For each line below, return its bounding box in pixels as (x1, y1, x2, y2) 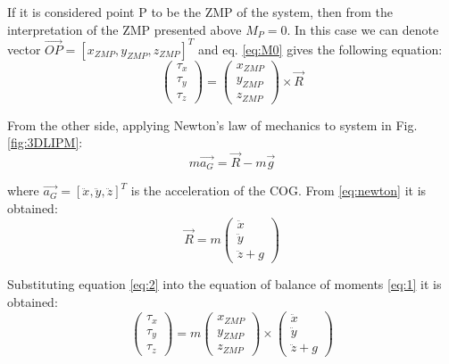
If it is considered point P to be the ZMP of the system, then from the (7, 3, 394, 21)
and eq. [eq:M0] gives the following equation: (197, 39, 443, 58)
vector (7, 39, 41, 58)
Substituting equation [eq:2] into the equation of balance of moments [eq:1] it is (7, 275, 442, 294)
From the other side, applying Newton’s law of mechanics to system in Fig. (7, 115, 418, 134)
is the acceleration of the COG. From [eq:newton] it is (130, 181, 427, 200)
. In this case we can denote (287, 20, 439, 38)
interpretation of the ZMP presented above (7, 20, 242, 38)
